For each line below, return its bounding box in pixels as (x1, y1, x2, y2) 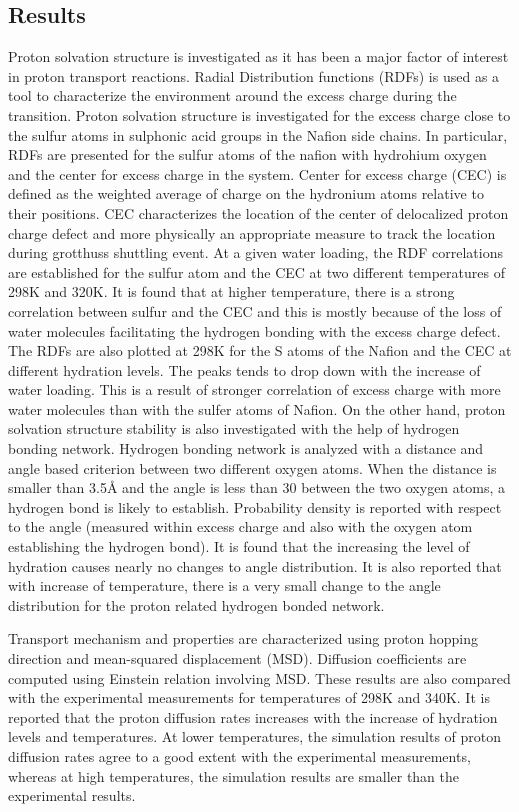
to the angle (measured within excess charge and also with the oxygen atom (8, 516, 473, 537)
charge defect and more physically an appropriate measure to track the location (8, 222, 496, 243)
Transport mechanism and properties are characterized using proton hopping (8, 628, 479, 649)
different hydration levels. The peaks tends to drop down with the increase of (8, 359, 481, 380)
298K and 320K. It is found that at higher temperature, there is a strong (8, 281, 455, 302)
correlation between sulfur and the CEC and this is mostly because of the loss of (8, 300, 502, 321)
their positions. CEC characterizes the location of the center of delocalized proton (8, 202, 509, 223)
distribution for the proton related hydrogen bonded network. (8, 594, 385, 615)
